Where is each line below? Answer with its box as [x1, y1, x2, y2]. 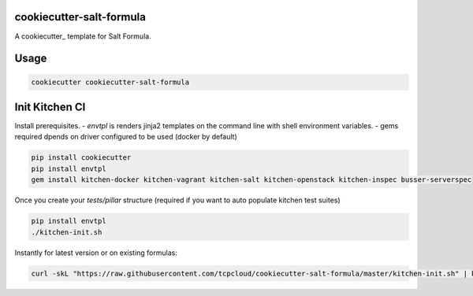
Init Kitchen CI [14, 100, 86, 113]
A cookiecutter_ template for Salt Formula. [14, 31, 151, 41]
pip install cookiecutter [31, 154, 132, 162]
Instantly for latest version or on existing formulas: [14, 248, 177, 257]
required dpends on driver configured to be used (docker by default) [14, 132, 238, 142]
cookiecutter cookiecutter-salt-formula [31, 77, 189, 87]
